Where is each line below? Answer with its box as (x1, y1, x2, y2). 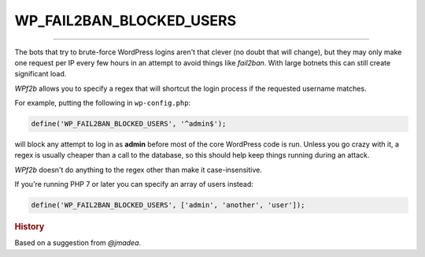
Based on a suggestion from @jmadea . (14, 238, 142, 248)
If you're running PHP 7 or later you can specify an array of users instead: (14, 180, 253, 189)
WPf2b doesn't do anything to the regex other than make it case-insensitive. (14, 165, 263, 174)
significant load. (14, 69, 67, 79)
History (14, 222, 45, 233)
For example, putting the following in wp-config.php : (14, 99, 191, 108)
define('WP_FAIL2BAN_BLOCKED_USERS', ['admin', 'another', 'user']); (31, 201, 305, 210)
